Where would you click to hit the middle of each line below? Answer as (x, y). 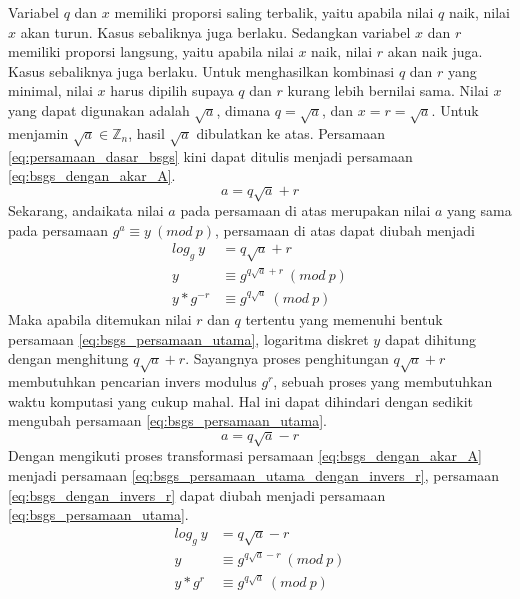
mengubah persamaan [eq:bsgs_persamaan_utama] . (167, 420)
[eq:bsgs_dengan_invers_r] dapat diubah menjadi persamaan (197, 494)
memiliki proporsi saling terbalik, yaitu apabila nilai (274, 12)
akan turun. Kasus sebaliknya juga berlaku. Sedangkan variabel (215, 31)
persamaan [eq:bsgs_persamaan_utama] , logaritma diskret (188, 338)
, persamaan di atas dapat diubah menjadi (345, 229)
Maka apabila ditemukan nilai (100, 319)
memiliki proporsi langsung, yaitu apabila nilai (151, 51)
